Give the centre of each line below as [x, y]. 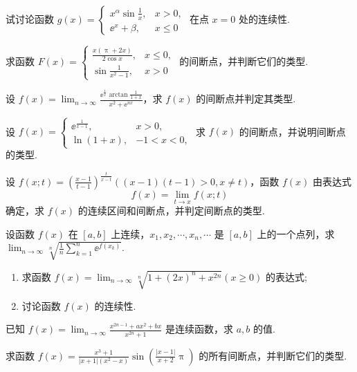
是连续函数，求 [200, 329]
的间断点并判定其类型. [246, 99]
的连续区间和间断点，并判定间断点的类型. [171, 211]
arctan [118, 94]
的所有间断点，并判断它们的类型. [273, 355]
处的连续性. [264, 19]
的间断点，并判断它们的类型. [244, 61]
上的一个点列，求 [296, 233]
